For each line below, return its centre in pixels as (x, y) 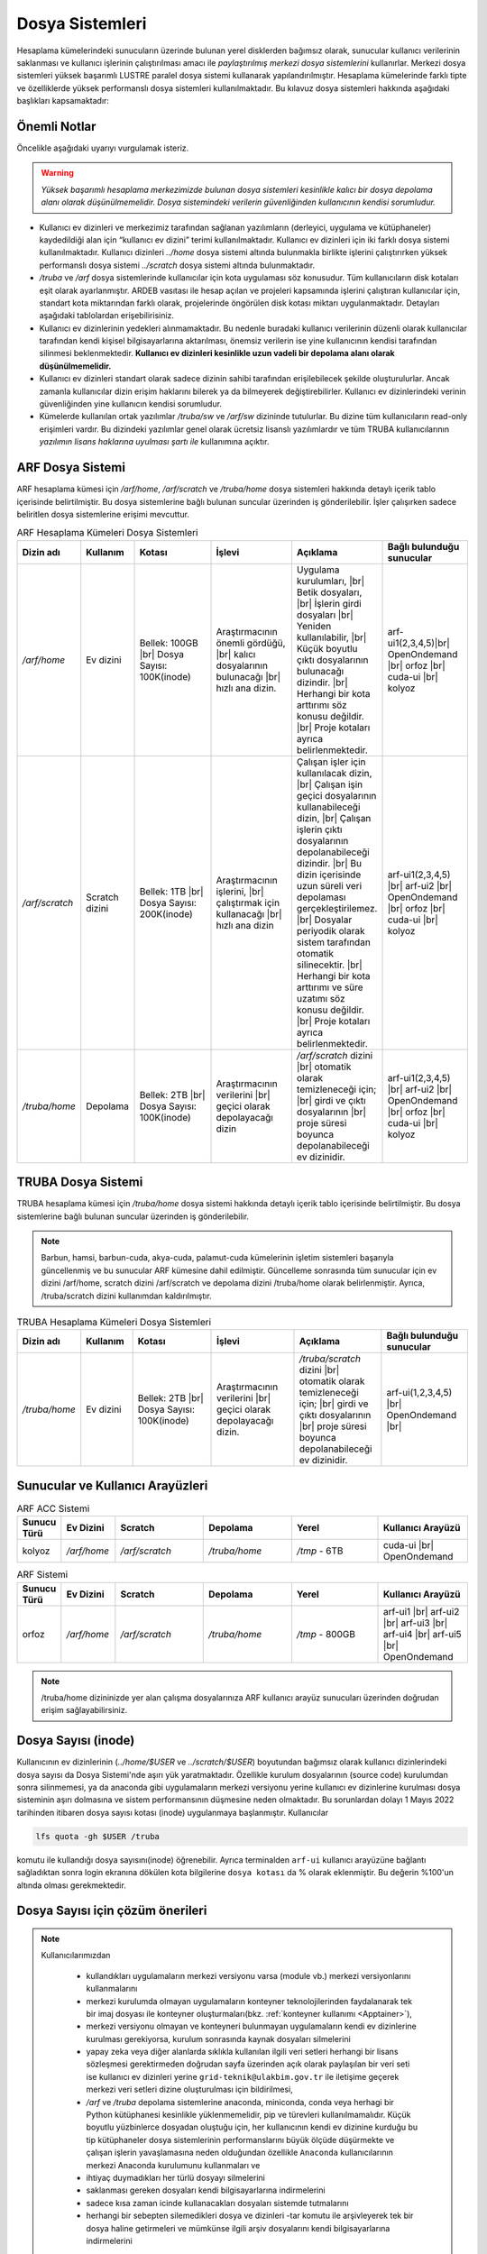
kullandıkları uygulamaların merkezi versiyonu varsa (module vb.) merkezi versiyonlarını (248, 1975)
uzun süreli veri (329, 885)
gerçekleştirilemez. (337, 908)
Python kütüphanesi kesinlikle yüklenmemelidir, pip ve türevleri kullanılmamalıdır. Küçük (248, 2115)
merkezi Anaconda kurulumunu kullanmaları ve (173, 2165)
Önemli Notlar (56, 126)
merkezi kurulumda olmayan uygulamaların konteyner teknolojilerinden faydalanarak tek (249, 2001)
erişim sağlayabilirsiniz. (84, 1710)
